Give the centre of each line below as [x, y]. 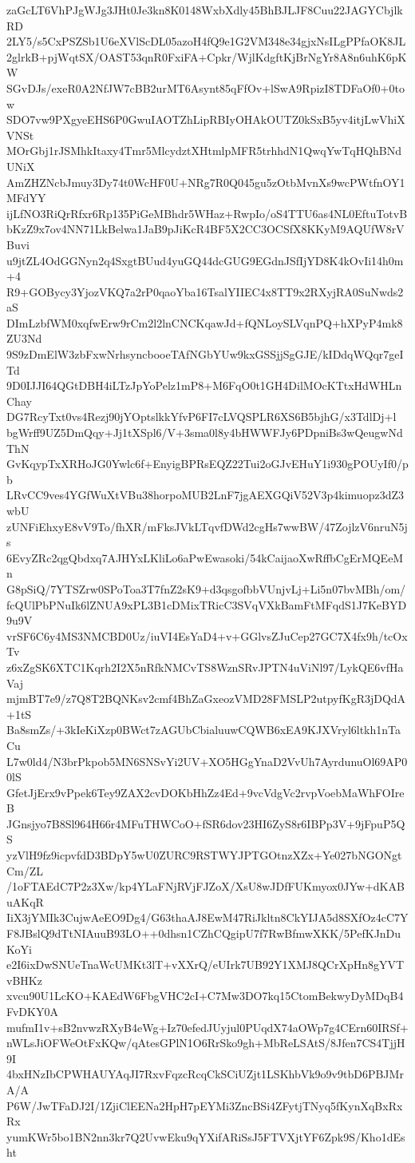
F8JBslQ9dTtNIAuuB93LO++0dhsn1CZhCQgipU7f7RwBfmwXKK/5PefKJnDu [204, 933]
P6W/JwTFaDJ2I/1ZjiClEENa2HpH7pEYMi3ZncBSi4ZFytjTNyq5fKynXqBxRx [205, 1105]
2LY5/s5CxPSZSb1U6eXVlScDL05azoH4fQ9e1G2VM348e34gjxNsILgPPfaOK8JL [206, 41]
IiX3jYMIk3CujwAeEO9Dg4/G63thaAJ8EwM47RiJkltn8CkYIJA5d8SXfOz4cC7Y [207, 917]
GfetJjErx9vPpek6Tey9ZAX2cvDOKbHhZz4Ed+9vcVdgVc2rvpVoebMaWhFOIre [206, 792]
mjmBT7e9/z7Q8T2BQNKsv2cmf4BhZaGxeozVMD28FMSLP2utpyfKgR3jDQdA [206, 699]
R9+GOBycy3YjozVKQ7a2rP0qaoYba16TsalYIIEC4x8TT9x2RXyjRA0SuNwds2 [205, 291]
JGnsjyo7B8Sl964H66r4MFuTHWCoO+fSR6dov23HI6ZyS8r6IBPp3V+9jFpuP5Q [206, 823]
